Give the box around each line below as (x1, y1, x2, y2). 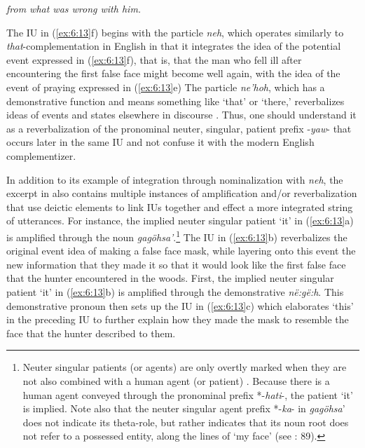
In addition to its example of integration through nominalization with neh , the (6, 172, 343, 186)
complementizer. (6, 148, 76, 163)
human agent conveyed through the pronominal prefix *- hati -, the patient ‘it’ (22, 387, 353, 402)
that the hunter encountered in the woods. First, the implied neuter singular (6, 271, 334, 285)
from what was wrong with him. (6, 1, 142, 15)
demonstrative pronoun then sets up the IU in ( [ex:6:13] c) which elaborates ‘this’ (6, 298, 354, 313)
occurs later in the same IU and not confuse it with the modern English (6, 135, 315, 149)
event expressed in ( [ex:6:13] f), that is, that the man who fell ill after (6, 52, 302, 67)
